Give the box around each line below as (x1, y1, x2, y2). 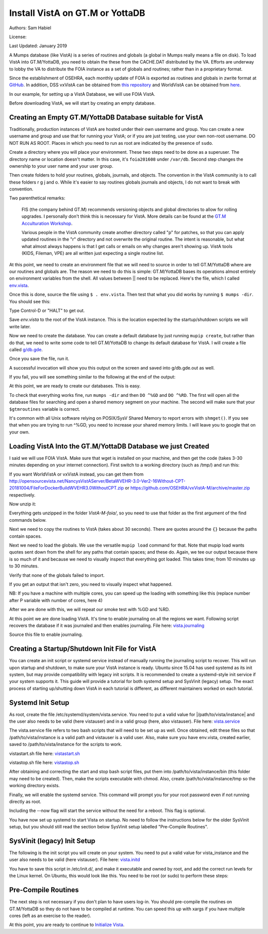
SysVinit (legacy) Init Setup (9, 836, 96, 845)
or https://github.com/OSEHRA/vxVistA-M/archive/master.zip (125, 485, 250, 491)
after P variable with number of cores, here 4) (9, 597, 103, 603)
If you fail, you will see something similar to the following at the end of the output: (9, 374, 176, 380)
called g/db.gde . (9, 346, 43, 352)
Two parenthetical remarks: (9, 195, 66, 201)
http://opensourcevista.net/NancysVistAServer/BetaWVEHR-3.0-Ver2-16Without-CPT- (9, 478, 186, 484)
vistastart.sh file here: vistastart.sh (9, 750, 80, 756)
